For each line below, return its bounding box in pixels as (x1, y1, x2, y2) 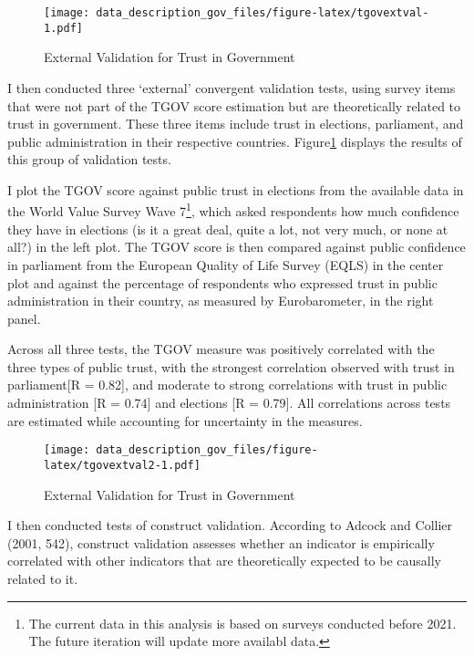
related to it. (7, 568, 78, 588)
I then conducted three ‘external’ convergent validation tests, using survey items (7, 78, 456, 97)
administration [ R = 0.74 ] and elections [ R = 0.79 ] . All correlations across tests (7, 393, 451, 412)
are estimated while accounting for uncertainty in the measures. (7, 411, 363, 430)
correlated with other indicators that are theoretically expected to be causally (7, 551, 441, 570)
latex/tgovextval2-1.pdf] (44, 458, 201, 472)
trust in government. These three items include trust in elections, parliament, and (7, 114, 464, 133)
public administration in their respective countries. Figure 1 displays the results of (7, 131, 462, 151)
